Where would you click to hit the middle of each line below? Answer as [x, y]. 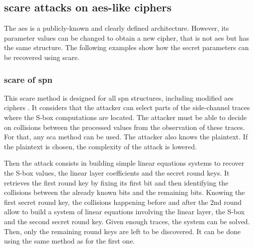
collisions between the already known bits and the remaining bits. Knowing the [125, 192]
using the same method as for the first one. [70, 241]
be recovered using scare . [42, 57]
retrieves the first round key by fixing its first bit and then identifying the [116, 182]
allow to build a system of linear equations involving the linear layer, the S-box [125, 212]
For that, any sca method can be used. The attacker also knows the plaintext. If [126, 137]
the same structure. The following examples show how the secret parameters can [127, 47]
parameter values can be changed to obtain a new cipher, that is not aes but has [127, 37]
